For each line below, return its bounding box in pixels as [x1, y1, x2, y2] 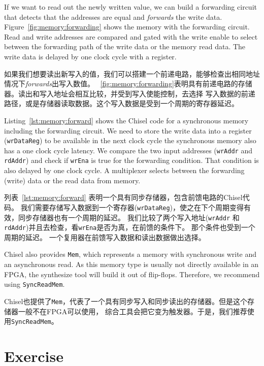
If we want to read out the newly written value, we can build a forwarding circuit [4, 2, 257, 12]
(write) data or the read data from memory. [4, 175, 141, 185]
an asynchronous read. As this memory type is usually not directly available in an [4, 259, 259, 270]
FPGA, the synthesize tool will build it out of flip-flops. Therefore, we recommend [4, 269, 260, 279]
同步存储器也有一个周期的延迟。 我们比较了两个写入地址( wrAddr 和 [18, 212, 240, 222]
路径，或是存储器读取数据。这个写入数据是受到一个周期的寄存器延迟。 [4, 98, 239, 109]
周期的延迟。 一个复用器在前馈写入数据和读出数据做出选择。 [4, 231, 206, 242]
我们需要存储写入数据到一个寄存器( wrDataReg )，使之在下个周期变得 [20, 202, 244, 212]
